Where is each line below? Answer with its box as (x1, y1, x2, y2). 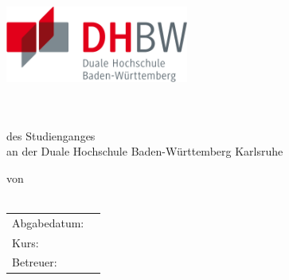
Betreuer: (12, 254, 57, 270)
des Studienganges (6, 127, 96, 144)
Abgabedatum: (12, 214, 84, 231)
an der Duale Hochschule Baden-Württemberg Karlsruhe (6, 143, 283, 160)
